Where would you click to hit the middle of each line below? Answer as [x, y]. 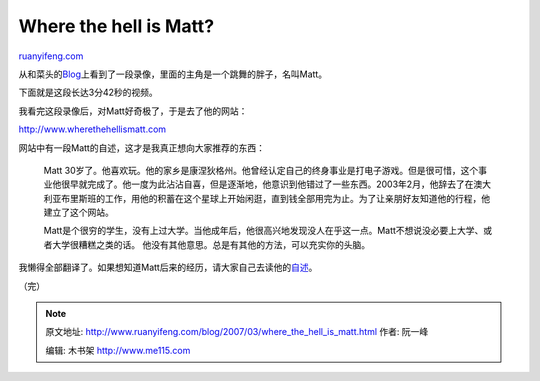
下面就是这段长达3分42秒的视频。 [88, 92]
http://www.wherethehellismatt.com [92, 129]
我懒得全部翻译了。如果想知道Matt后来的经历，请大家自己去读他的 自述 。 [168, 267]
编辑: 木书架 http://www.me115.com [118, 350]
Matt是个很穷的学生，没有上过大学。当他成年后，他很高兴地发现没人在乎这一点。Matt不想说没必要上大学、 [263, 231]
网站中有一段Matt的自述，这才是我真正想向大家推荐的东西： [141, 147]
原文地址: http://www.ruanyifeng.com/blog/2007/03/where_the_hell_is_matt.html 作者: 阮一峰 [237, 332]
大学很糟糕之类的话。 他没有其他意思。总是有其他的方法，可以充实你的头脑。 [210, 244]
